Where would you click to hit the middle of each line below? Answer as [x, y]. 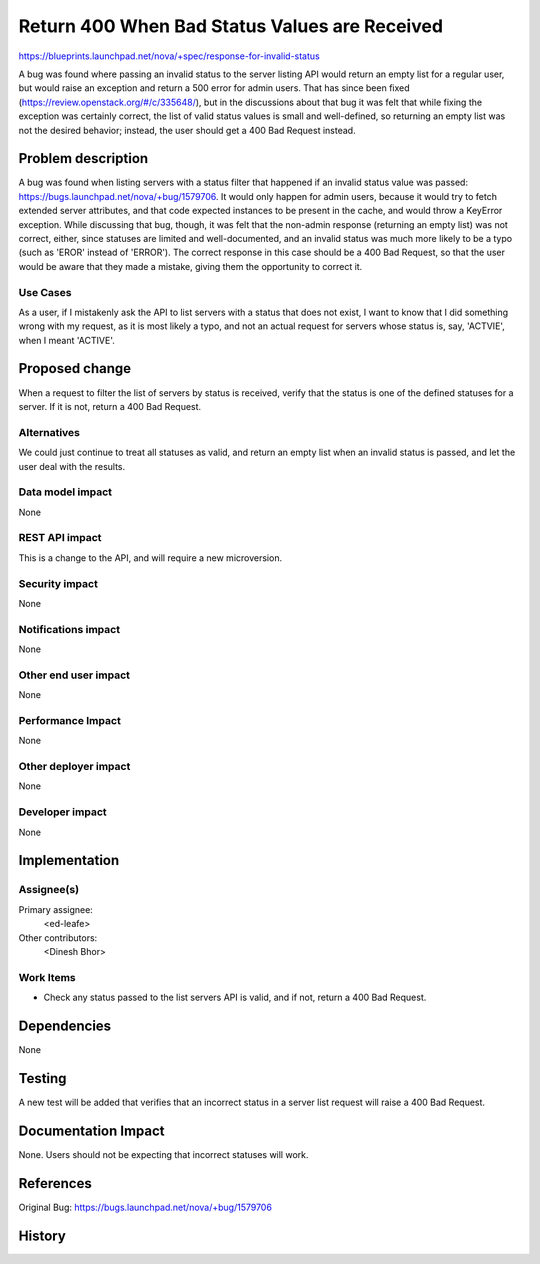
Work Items [47, 977]
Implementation [69, 860]
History [42, 1235]
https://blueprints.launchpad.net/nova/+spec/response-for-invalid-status [169, 56]
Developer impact [62, 812]
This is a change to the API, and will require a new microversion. [150, 557]
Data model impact [65, 492]
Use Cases [45, 292]
